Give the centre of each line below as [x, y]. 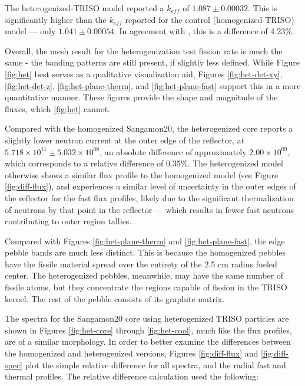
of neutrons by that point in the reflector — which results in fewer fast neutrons [150, 209]
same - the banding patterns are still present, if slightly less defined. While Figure [152, 62]
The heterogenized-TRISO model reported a [84, 8]
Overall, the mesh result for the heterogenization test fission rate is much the [144, 50]
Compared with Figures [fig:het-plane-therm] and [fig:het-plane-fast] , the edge [145, 241]
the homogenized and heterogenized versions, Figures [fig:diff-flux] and [132, 353]
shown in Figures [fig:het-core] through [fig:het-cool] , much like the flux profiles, [148, 330]
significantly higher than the [56, 19]
